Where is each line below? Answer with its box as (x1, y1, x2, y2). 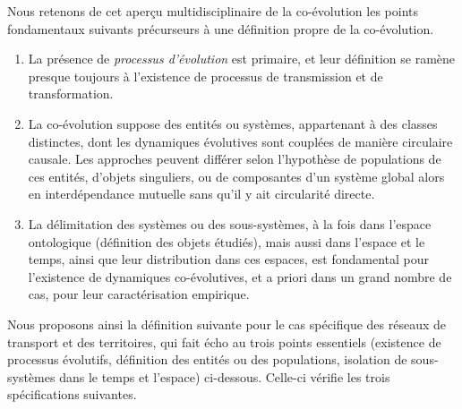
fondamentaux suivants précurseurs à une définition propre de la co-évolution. (7, 19, 434, 38)
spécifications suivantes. (7, 385, 137, 404)
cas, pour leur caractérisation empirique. (28, 285, 250, 303)
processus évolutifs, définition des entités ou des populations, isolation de (7, 350, 407, 369)
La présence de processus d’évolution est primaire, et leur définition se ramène (28, 49, 456, 68)
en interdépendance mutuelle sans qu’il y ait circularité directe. (28, 184, 375, 203)
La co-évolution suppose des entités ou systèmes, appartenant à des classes (28, 114, 438, 132)
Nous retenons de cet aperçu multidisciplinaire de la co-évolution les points (7, 2, 418, 20)
